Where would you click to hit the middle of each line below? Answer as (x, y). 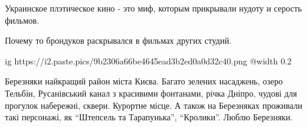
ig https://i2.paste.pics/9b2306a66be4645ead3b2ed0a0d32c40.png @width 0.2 (148, 60)
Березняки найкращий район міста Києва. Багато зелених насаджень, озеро (144, 81)
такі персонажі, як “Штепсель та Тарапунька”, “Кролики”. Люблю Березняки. (149, 117)
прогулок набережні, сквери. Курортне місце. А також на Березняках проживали (154, 105)
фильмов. (22, 20)
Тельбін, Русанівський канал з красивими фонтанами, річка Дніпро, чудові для (151, 93)
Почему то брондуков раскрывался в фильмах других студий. (118, 40)
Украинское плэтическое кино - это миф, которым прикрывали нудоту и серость (153, 8)
